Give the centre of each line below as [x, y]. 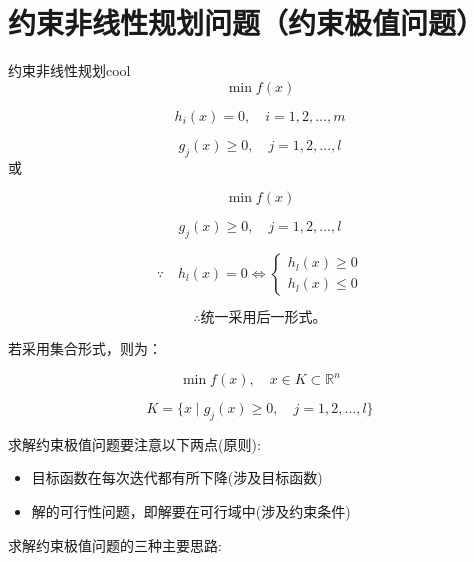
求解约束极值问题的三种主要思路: [115, 544]
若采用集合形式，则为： [85, 347]
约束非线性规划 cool [69, 70]
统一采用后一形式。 [263, 317]
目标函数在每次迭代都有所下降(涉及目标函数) [177, 477]
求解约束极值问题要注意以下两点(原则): [134, 443]
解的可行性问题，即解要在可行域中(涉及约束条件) [191, 510]
